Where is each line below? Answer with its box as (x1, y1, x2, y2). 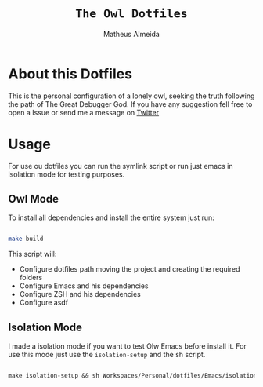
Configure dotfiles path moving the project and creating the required (19, 265, 240, 274)
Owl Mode (8, 192, 59, 206)
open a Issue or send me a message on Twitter (8, 108, 159, 117)
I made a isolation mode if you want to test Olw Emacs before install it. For (8, 341, 247, 351)
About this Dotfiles (8, 65, 133, 82)
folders (19, 273, 43, 283)
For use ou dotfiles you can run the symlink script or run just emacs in (8, 161, 233, 170)
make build (8, 235, 44, 243)
